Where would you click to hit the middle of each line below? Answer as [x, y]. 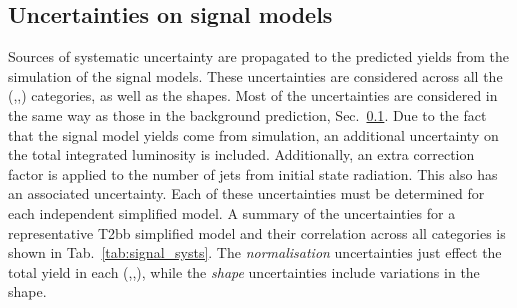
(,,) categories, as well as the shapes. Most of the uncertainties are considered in [253, 95]
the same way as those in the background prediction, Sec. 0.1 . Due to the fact [247, 114]
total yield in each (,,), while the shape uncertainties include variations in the [244, 271]
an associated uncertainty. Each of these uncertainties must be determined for [246, 193]
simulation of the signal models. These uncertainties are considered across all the [255, 75]
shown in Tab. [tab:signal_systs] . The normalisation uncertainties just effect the [255, 252]
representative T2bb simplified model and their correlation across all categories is [257, 232]
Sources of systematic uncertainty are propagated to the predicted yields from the [259, 56]
